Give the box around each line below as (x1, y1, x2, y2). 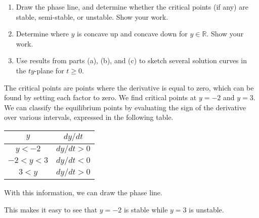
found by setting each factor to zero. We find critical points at (4, 92, 197, 103)
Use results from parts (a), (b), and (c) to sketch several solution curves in (16, 55, 247, 66)
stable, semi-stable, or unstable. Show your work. (16, 11, 168, 22)
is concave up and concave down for (77, 28, 188, 39)
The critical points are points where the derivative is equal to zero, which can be (4, 82, 254, 93)
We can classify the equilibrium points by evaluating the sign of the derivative (4, 102, 246, 112)
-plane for (34, 65, 64, 75)
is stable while (123, 204, 168, 214)
